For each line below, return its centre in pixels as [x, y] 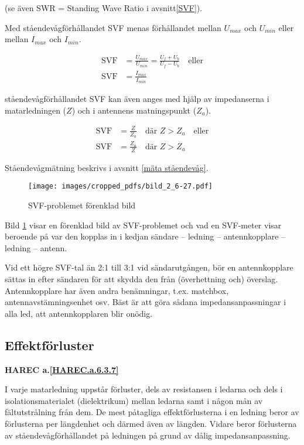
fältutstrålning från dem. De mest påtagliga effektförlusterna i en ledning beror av [152, 412]
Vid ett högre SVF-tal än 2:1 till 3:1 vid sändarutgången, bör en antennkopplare [149, 267]
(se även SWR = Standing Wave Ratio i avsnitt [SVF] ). [104, 8]
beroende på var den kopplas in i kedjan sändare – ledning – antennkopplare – [145, 236]
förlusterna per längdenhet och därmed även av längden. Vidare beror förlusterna [151, 423]
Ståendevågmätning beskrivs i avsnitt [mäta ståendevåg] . [107, 167]
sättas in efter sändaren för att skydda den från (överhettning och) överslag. [141, 278]
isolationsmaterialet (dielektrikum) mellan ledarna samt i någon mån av [134, 400]
